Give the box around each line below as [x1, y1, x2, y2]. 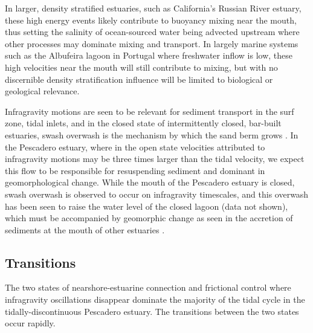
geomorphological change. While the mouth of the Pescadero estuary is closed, [5, 176, 295, 189]
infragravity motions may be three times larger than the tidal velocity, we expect [5, 152, 305, 165]
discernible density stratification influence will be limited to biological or [5, 73, 273, 85]
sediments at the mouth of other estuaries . [5, 223, 165, 236]
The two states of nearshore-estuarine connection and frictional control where [5, 281, 291, 294]
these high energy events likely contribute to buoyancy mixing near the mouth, [5, 13, 297, 26]
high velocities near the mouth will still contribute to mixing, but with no [5, 60, 278, 73]
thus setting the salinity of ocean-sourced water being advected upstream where [5, 25, 300, 38]
